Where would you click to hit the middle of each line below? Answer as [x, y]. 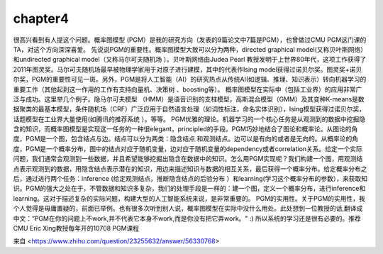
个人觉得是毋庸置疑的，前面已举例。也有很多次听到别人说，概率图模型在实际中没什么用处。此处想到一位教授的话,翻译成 [188, 209]
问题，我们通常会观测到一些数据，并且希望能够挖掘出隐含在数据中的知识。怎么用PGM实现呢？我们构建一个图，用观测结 [188, 159]
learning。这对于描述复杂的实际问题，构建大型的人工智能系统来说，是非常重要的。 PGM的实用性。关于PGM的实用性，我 [189, 198]
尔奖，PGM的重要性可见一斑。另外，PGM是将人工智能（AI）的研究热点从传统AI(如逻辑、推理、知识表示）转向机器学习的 [190, 79]
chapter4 [41, 18]
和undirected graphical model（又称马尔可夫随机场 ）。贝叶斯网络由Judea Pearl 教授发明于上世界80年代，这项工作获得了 [190, 60]
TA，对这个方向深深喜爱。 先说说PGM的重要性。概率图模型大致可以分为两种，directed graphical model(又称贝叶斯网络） [190, 49]
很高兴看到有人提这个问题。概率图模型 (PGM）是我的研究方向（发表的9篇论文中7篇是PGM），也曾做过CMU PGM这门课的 [190, 40]
